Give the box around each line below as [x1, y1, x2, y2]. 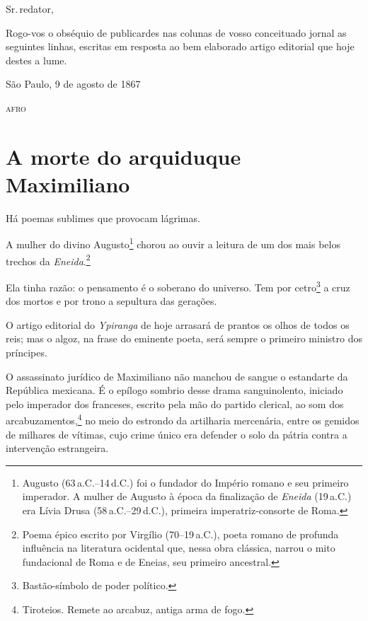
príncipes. [6, 345, 47, 359]
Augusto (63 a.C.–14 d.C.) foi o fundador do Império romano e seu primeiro [22, 475, 349, 489]
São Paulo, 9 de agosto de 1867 [6, 76, 141, 91]
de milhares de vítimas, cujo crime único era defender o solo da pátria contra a [6, 426, 347, 441]
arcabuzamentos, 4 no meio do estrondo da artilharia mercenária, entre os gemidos [6, 411, 360, 428]
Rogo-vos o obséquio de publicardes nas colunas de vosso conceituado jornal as [6, 25, 347, 40]
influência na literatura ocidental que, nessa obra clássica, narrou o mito [22, 540, 335, 555]
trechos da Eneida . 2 [6, 251, 91, 268]
